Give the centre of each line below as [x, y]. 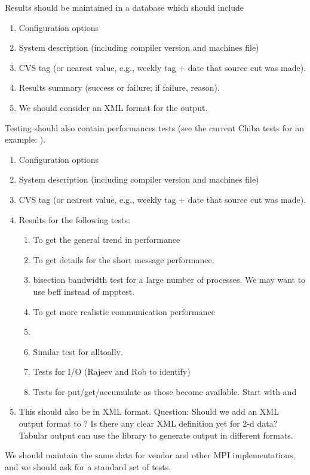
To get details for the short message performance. [124, 259]
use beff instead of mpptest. [84, 291]
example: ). [25, 139]
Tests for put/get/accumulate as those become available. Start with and [165, 391]
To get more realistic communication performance [124, 311]
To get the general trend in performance [107, 240]
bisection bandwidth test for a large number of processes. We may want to [169, 280]
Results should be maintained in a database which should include [124, 7]
